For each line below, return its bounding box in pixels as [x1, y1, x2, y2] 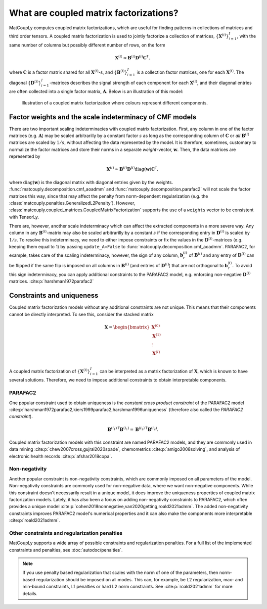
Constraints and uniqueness [9, 291, 98, 300]
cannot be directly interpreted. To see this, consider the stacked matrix [9, 311, 154, 317]
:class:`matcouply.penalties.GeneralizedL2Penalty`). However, [9, 200, 135, 206]
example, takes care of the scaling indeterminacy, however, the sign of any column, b [9, 252, 183, 258]
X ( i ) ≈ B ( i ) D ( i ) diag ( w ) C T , [106, 166, 159, 172]
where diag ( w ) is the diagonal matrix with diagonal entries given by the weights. [9, 179, 173, 185]
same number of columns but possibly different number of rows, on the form [9, 42, 166, 48]
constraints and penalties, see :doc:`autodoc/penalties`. [9, 547, 123, 553]
